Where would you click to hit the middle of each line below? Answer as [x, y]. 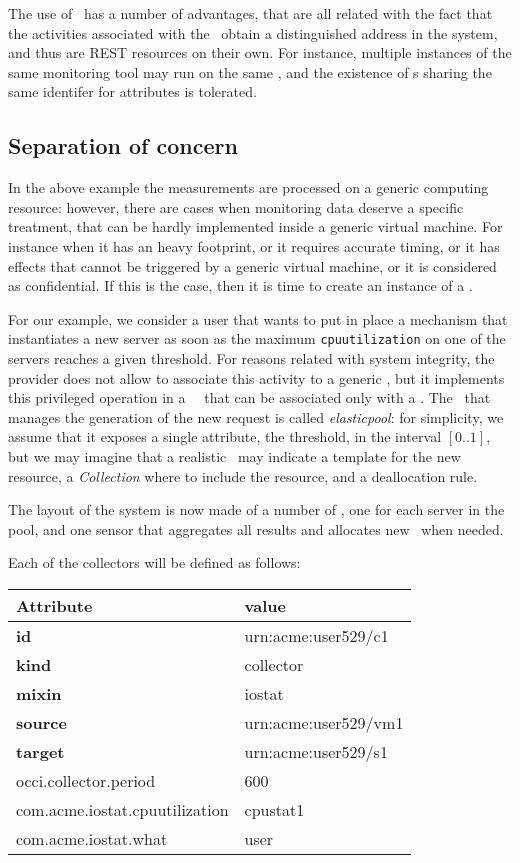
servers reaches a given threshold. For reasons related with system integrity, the [251, 357]
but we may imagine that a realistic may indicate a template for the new [234, 455]
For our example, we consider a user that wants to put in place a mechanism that [258, 318]
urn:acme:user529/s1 [316, 751]
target [40, 751]
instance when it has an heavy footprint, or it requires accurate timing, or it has [254, 245]
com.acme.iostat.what [92, 838]
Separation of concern [123, 145]
